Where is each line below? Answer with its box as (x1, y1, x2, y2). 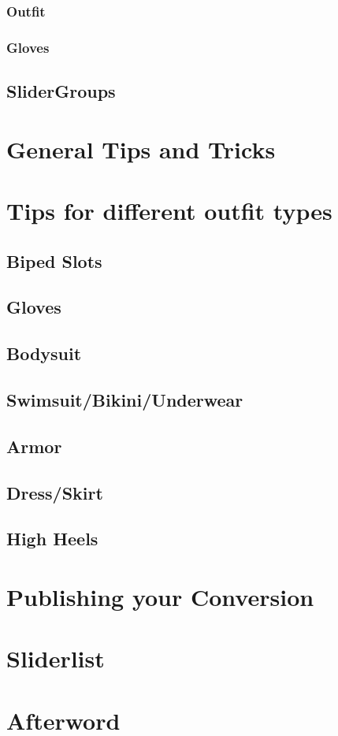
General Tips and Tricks (6, 132, 276, 165)
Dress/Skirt (6, 480, 103, 504)
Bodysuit (6, 341, 82, 366)
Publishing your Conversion (6, 580, 314, 612)
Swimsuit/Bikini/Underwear (6, 387, 243, 411)
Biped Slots (6, 248, 102, 273)
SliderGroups (6, 79, 116, 103)
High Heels (6, 526, 98, 551)
